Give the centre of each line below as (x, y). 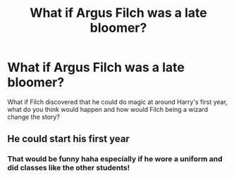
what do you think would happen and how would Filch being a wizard (108, 109)
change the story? (33, 117)
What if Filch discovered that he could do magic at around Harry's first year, (117, 102)
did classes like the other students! (69, 168)
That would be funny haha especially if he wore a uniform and (115, 159)
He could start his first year (69, 139)
